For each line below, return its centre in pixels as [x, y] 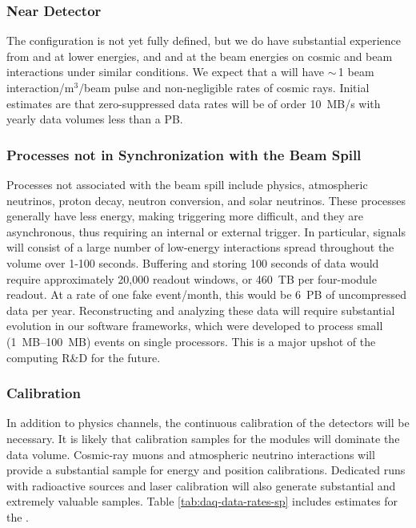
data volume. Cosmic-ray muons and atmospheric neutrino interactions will [191, 454]
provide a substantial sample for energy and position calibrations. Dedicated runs [206, 470]
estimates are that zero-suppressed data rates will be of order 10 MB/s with [194, 103]
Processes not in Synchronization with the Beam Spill [184, 154]
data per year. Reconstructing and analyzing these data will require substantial [201, 310]
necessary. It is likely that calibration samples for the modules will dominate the [203, 438]
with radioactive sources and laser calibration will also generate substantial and [201, 485]
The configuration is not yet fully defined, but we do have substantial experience [204, 40]
